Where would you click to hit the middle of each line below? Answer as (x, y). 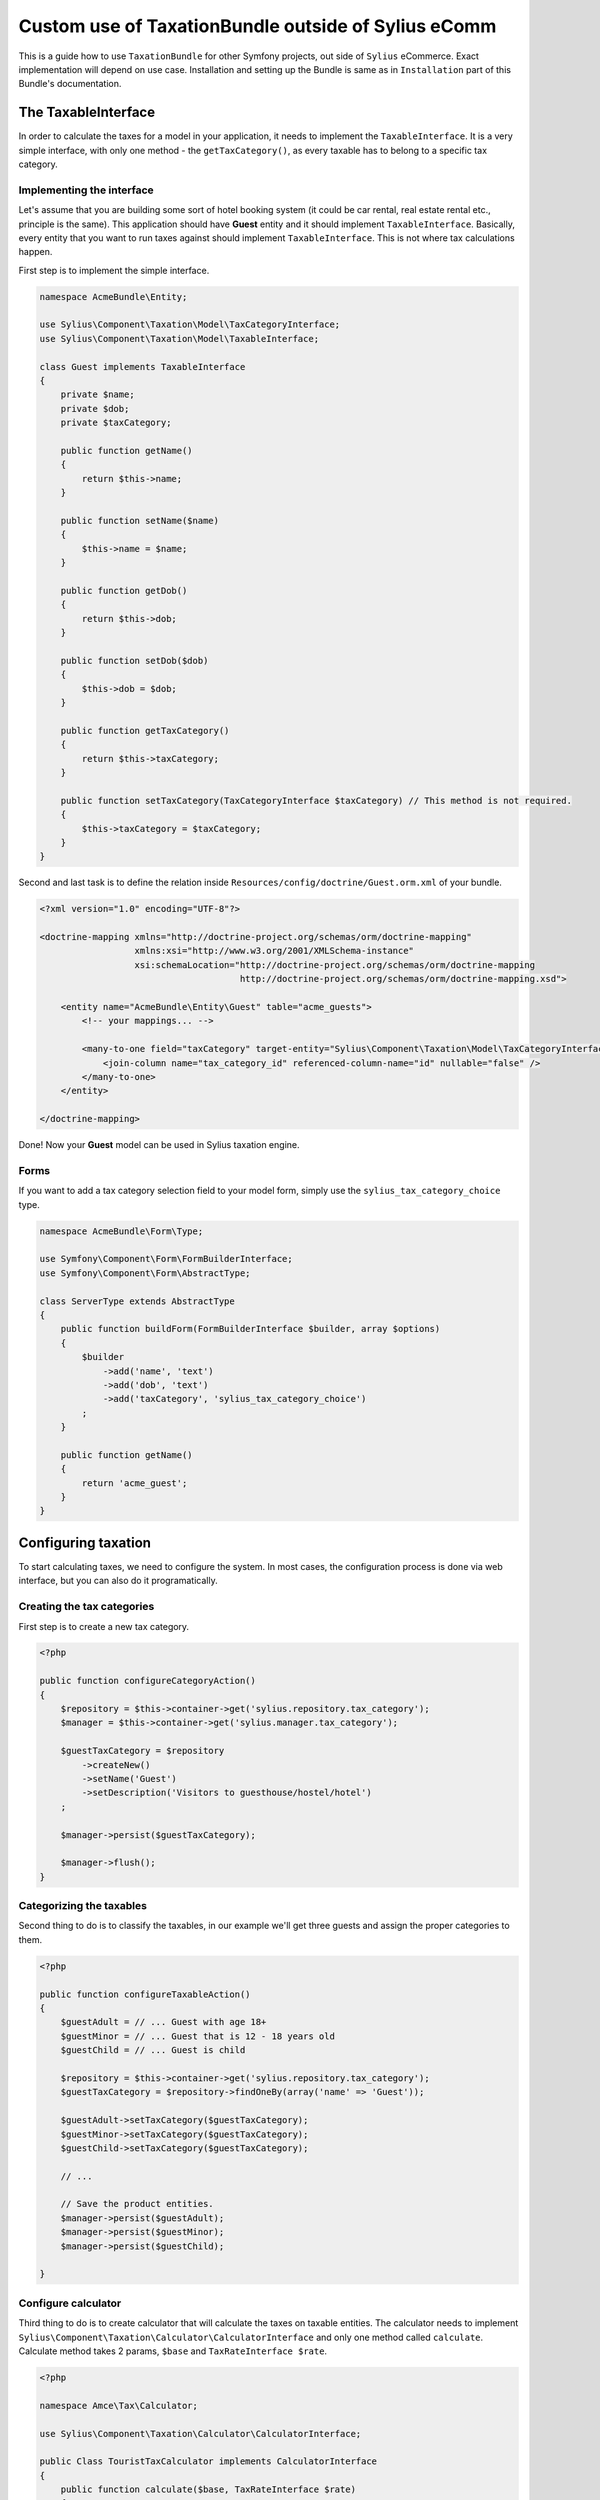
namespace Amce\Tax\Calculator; (119, 2405)
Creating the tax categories (86, 1607)
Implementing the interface (86, 190)
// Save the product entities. (137, 2204)
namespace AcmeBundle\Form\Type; (121, 1231)
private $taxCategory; (116, 423)
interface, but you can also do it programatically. (118, 1581)
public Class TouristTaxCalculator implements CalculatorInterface (208, 2461)
